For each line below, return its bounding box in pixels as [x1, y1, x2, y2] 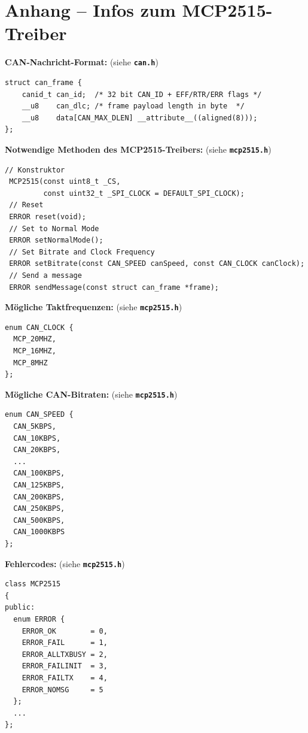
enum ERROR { [13, 614, 65, 623]
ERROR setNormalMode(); [9, 236, 103, 245]
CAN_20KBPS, [13, 446, 61, 455]
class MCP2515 [5, 580, 61, 589]
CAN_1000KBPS [13, 528, 65, 537]
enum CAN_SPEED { [5, 410, 74, 419]
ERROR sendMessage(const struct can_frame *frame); [9, 283, 219, 292]
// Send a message [9, 271, 82, 280]
